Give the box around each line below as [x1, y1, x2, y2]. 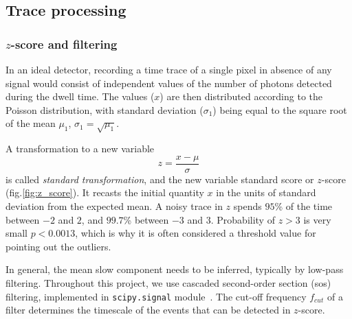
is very [303, 212, 331, 226]
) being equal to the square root [212, 102, 347, 117]
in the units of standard [216, 185, 316, 200]
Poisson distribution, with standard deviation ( [5, 102, 203, 117]
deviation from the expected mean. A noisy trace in [5, 198, 223, 213]
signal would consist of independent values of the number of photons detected [5, 75, 332, 90]
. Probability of [210, 212, 275, 226]
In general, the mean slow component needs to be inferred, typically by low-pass [5, 262, 344, 276]
